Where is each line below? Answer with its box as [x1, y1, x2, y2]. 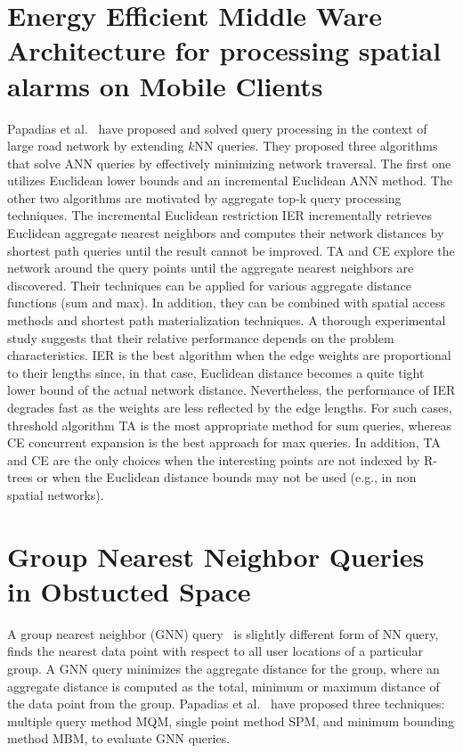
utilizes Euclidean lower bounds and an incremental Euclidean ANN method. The [7, 171, 452, 190]
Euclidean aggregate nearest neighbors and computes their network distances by [7, 224, 444, 242]
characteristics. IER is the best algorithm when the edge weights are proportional [7, 346, 451, 364]
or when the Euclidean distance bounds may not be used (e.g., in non [37, 468, 417, 487]
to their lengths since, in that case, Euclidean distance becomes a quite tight [7, 363, 425, 381]
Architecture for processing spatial [7, 32, 442, 69]
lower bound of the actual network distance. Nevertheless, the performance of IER [7, 381, 456, 399]
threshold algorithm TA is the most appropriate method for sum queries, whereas [7, 415, 451, 434]
